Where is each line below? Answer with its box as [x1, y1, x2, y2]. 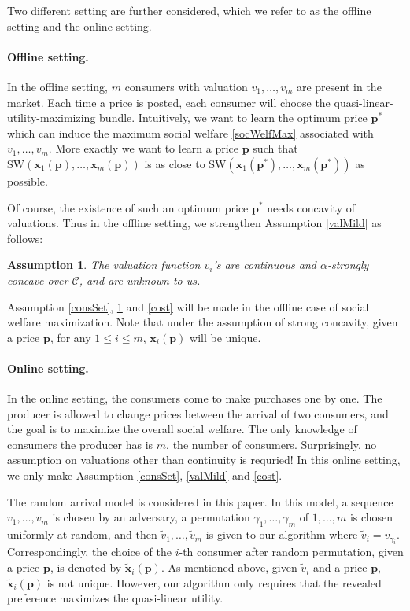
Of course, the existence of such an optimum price [7, 199, 249, 215]
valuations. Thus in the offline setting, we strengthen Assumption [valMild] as [7, 215, 382, 231]
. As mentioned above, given [161, 559, 297, 576]
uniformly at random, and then [7, 526, 157, 543]
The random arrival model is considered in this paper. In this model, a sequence [7, 493, 393, 510]
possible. [7, 172, 48, 189]
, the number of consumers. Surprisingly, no [166, 436, 377, 452]
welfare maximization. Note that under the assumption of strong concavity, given [7, 314, 398, 330]
